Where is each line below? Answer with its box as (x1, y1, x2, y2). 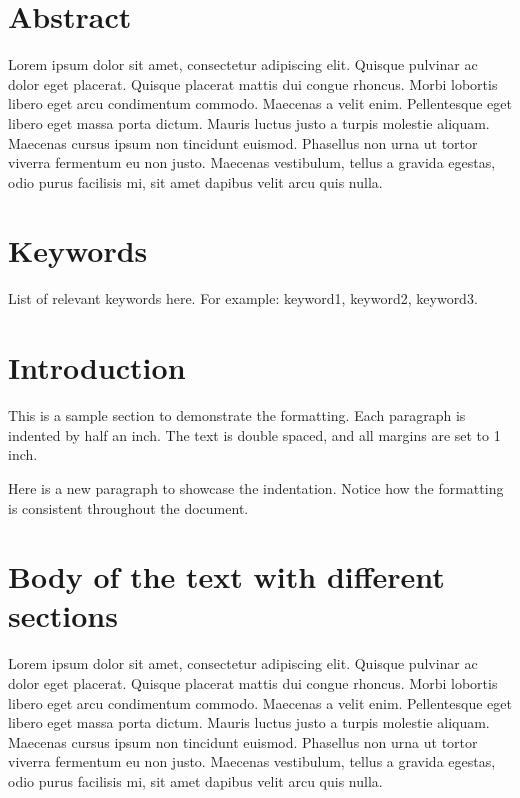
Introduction (8, 347, 186, 388)
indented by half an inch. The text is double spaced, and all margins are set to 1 (8, 424, 501, 445)
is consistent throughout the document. (8, 497, 249, 518)
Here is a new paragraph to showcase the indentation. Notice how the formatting (8, 477, 504, 498)
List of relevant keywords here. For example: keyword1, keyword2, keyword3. (8, 288, 478, 309)
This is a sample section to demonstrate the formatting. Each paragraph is (8, 405, 466, 426)
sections (8, 595, 118, 636)
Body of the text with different (8, 556, 445, 597)
